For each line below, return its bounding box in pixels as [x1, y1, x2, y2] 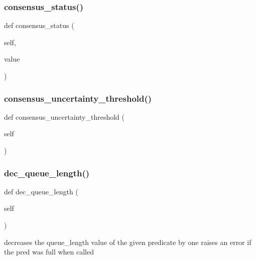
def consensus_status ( [4, 20, 74, 31]
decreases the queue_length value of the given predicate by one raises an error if [4, 236, 251, 247]
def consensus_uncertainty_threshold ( [4, 111, 124, 122]
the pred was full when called [4, 246, 94, 257]
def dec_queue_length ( [4, 186, 78, 196]
